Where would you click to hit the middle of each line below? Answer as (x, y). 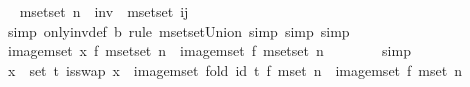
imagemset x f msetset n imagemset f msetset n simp (209, 50)
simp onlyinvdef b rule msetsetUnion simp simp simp (178, 30)
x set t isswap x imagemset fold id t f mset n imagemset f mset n (234, 69)
